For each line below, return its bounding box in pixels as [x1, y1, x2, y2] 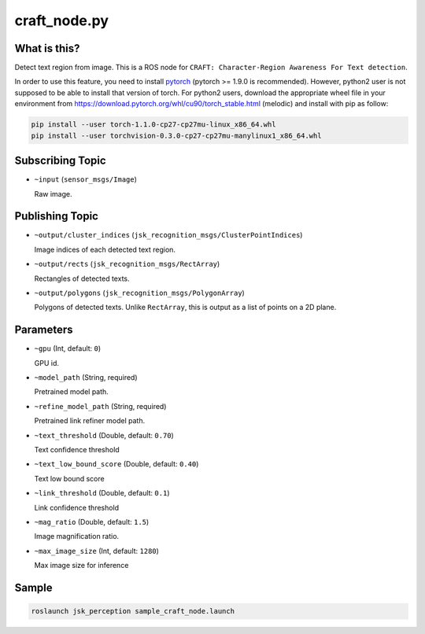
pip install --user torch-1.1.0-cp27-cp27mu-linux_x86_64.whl [31, 120, 276, 129]
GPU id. [34, 358, 59, 367]
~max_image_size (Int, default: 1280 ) [34, 546, 159, 555]
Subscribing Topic [14, 154, 106, 168]
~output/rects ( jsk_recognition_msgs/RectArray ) [34, 260, 220, 269]
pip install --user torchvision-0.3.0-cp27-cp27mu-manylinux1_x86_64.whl [31, 131, 322, 140]
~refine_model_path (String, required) [34, 401, 167, 411]
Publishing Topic [14, 209, 98, 223]
